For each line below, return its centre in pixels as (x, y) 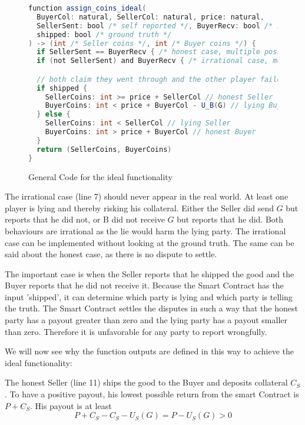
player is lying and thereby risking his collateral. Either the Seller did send (139, 207)
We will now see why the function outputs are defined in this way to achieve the (150, 351)
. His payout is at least (71, 405)
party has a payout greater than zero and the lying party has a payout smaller (146, 320)
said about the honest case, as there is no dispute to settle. (111, 254)
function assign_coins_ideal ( (87, 8)
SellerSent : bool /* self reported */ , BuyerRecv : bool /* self (165, 26)
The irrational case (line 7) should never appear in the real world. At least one (147, 196)
